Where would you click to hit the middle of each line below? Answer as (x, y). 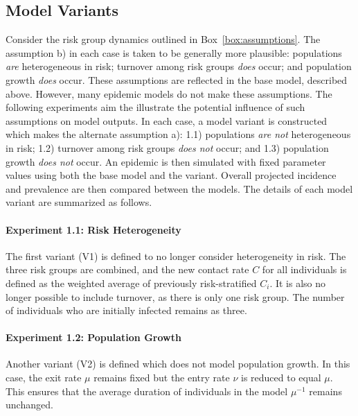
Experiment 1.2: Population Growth (93, 337)
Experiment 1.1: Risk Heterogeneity (93, 229)
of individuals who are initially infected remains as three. (126, 310)
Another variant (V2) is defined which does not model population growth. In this (178, 364)
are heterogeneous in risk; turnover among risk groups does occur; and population (179, 66)
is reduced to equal (281, 378)
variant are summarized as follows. (79, 202)
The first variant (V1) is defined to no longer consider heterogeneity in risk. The (176, 255)
